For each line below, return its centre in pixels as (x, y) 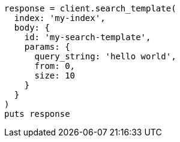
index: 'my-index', (60, 18)
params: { (47, 47)
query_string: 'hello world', (105, 56)
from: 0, (55, 66)
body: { (32, 28)
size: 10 (55, 75)
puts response (37, 114)
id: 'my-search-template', (88, 37)
